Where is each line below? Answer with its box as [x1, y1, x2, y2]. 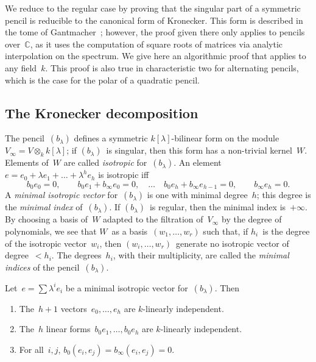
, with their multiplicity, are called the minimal [113, 249, 289, 261]
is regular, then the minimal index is [149, 201, 286, 213]
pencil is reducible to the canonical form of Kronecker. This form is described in [5, 13, 303, 26]
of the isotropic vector [5, 236, 87, 249]
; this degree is [256, 188, 311, 201]
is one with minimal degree [147, 188, 248, 201]
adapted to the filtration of [103, 213, 203, 225]
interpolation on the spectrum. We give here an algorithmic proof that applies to [5, 49, 306, 62]
